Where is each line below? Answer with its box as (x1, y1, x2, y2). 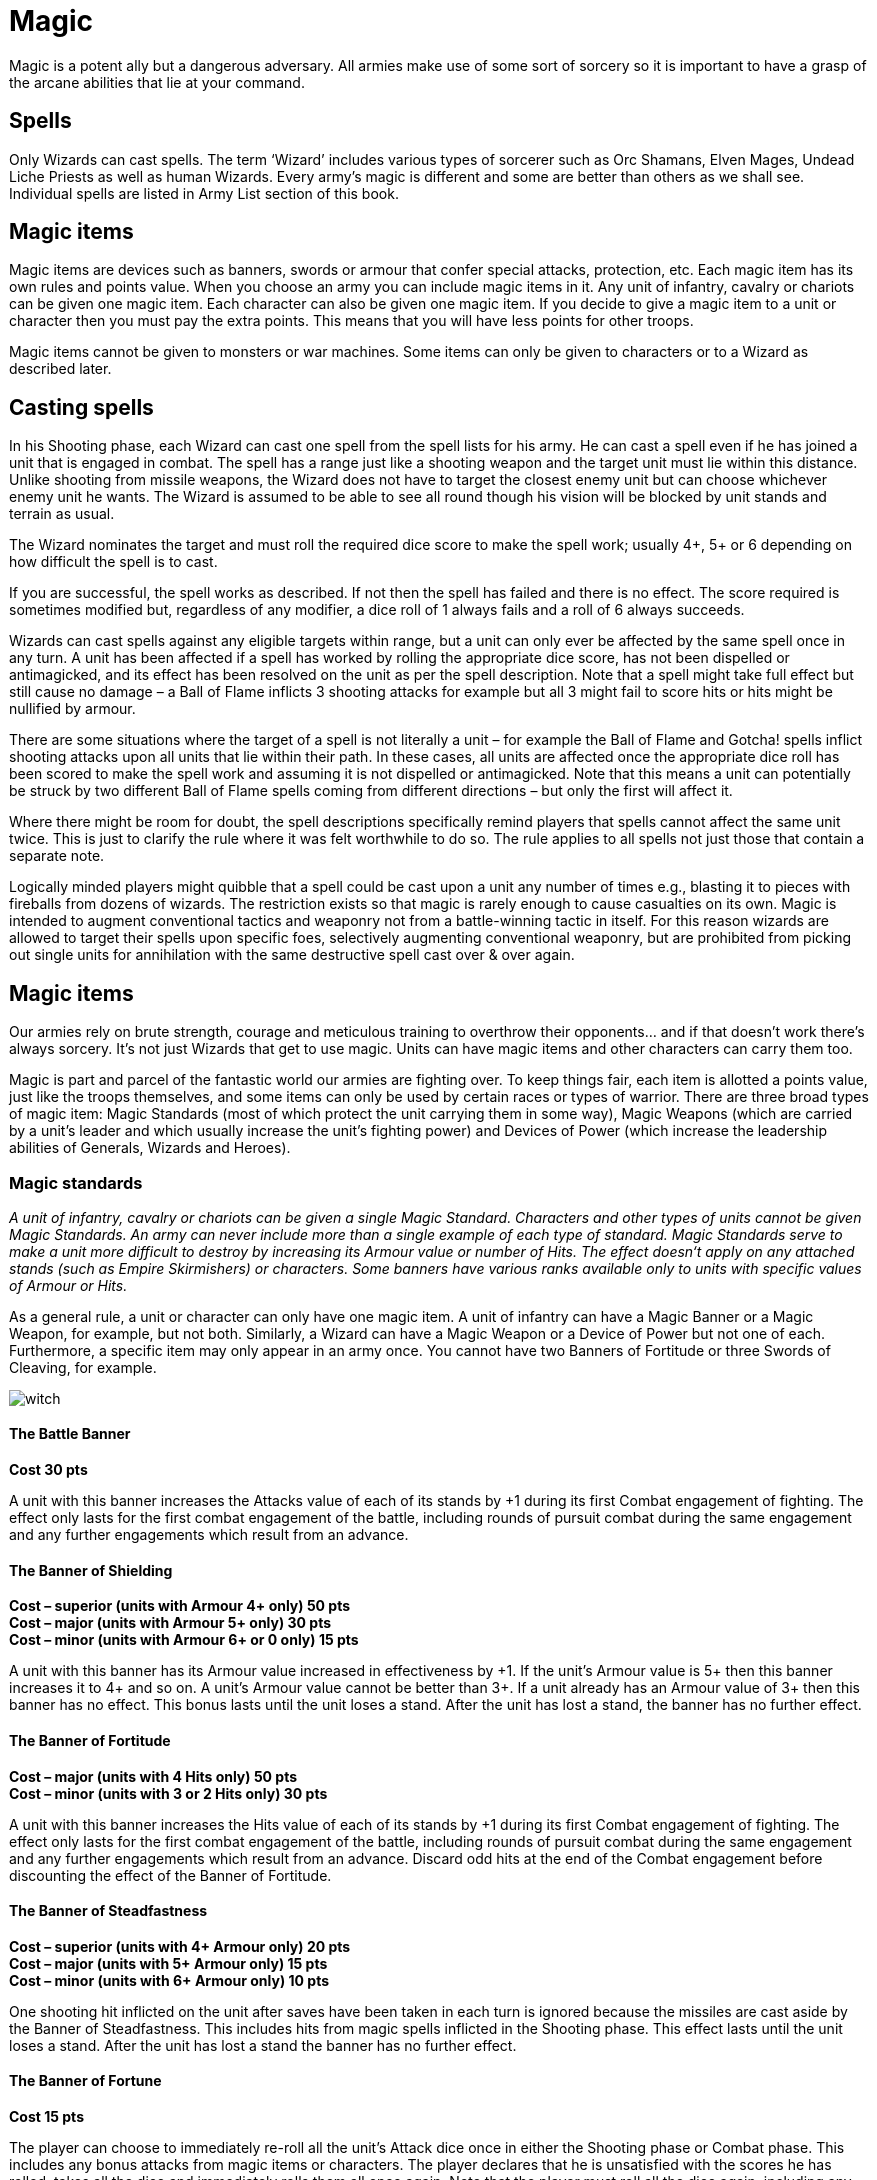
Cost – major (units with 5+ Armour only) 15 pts (9, 1954, 328, 1972)
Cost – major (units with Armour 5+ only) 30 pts (9, 1614, 332, 1632)
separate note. (9, 847, 105, 865)
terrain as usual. (9, 505, 115, 523)
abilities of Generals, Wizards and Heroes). (9, 1139, 291, 1157)
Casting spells (9, 394, 154, 420)
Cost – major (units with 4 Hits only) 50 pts (9, 1767, 298, 1785)
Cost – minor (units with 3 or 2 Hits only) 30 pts (9, 1784, 328, 1802)
